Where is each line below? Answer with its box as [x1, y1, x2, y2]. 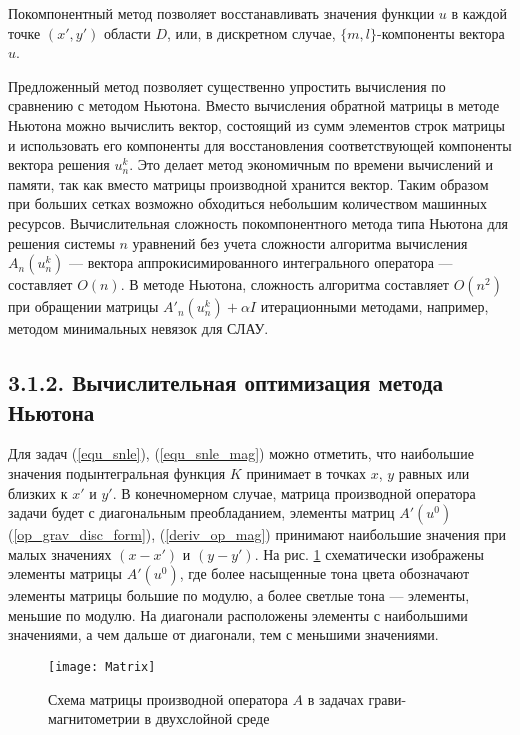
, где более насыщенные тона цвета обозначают [179, 563, 470, 584]
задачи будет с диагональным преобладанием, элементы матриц [8, 502, 395, 523]
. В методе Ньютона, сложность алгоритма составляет [120, 274, 449, 295]
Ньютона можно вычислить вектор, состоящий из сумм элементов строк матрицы [8, 114, 505, 135]
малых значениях [8, 543, 112, 564]
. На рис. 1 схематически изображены [254, 543, 484, 564]
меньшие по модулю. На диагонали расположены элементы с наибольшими [8, 604, 468, 625]
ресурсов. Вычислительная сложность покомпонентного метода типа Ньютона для [8, 212, 508, 233]
